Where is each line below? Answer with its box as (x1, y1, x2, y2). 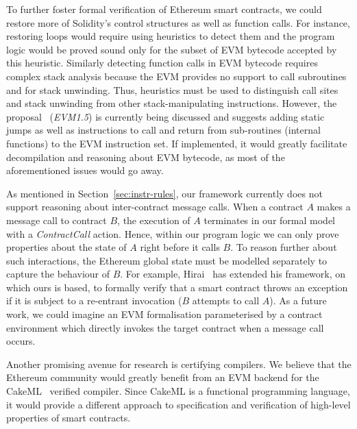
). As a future (269, 293, 327, 308)
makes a (317, 199, 351, 214)
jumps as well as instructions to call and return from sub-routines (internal (6, 123, 321, 137)
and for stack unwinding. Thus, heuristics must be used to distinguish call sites (6, 82, 338, 97)
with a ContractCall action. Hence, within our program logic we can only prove (6, 226, 339, 241)
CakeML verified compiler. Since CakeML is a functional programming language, (6, 384, 350, 398)
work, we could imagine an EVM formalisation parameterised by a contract (6, 307, 323, 321)
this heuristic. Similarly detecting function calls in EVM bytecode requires (6, 56, 318, 70)
